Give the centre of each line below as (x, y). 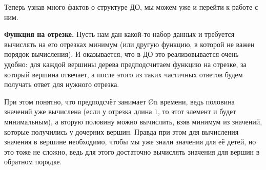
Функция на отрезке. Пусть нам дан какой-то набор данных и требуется (119, 34)
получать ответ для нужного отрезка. (62, 84)
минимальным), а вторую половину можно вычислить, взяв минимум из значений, (133, 121)
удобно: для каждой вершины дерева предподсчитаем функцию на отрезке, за (125, 64)
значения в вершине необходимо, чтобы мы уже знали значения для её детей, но (130, 142)
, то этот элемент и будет (197, 111)
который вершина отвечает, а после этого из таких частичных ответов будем (124, 74)
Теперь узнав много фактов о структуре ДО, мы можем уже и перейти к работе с (131, 7)
